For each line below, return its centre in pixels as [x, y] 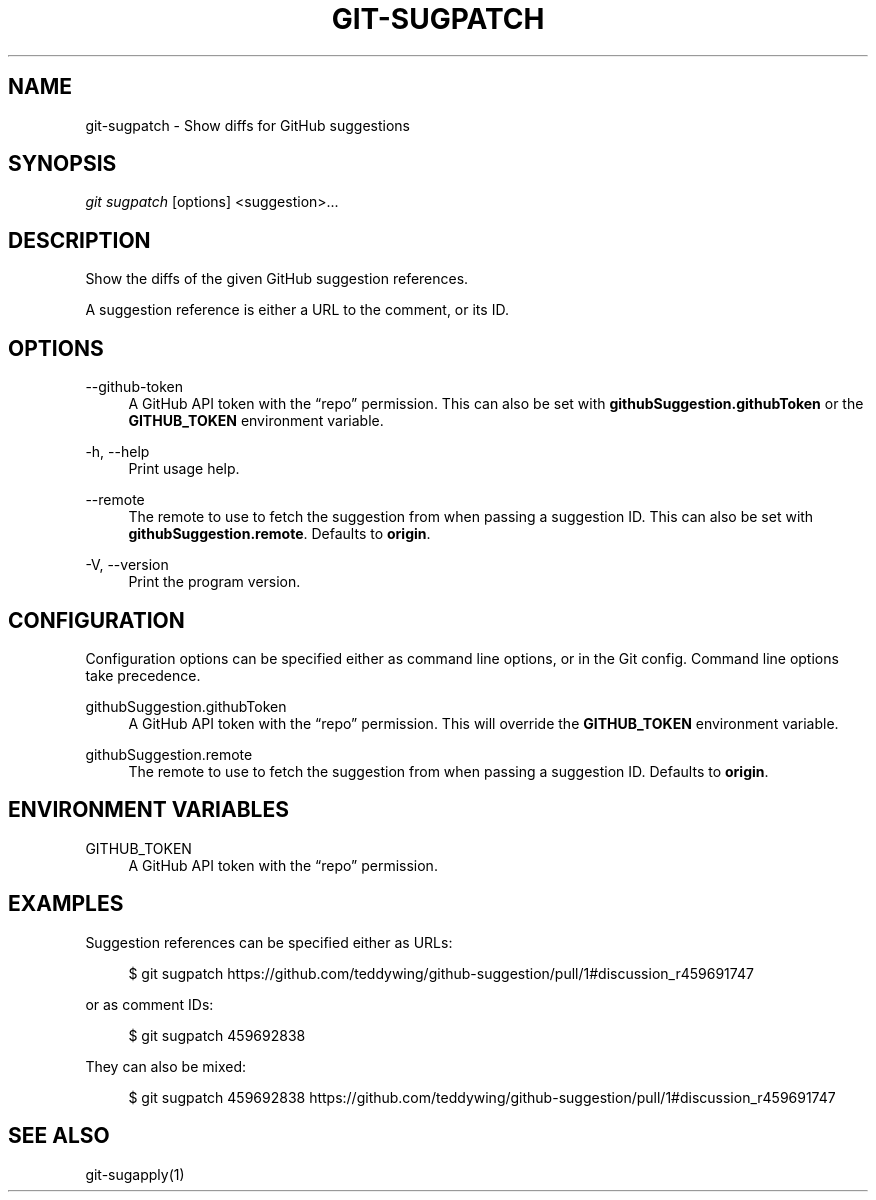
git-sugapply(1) [135, 1174]
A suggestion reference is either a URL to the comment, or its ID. [297, 310]
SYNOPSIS [62, 164]
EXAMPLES [66, 904]
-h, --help [117, 452]
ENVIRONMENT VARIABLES [148, 810]
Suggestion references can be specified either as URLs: [269, 942]
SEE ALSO [59, 1136]
